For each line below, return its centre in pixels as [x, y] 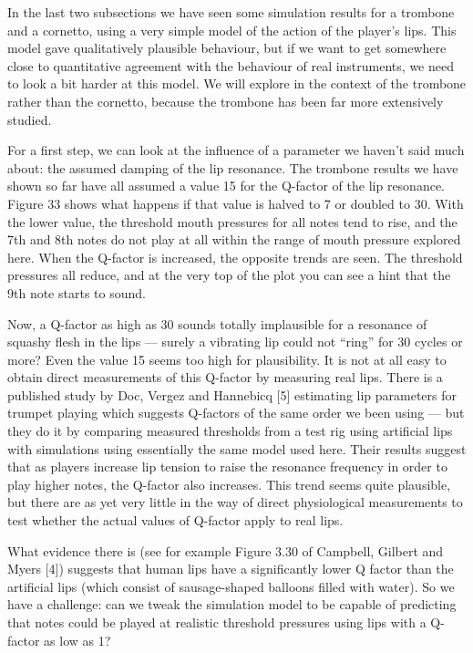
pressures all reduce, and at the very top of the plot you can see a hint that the [229, 275]
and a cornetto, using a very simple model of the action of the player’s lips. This [232, 30]
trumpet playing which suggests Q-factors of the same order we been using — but [236, 413]
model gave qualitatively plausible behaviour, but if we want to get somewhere [227, 48]
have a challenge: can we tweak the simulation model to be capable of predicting [232, 604]
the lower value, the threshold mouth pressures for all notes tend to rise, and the [232, 221]
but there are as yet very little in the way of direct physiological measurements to [235, 502]
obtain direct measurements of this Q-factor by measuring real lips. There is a [225, 377]
